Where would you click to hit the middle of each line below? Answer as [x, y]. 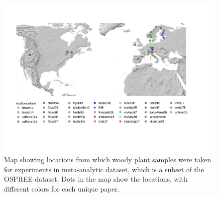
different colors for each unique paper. [62, 189]
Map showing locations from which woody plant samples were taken [108, 160]
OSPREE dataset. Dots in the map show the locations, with [96, 179]
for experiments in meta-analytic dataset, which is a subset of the [104, 169]
